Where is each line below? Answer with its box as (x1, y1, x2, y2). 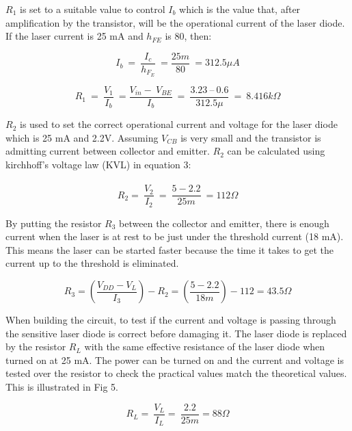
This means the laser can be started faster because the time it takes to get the (5, 242, 334, 257)
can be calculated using (227, 144, 325, 158)
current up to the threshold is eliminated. (5, 256, 179, 270)
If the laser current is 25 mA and (5, 29, 144, 43)
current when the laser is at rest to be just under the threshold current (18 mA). (5, 229, 344, 244)
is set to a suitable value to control (19, 2, 165, 16)
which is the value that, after (179, 2, 301, 16)
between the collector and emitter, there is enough (119, 215, 329, 230)
